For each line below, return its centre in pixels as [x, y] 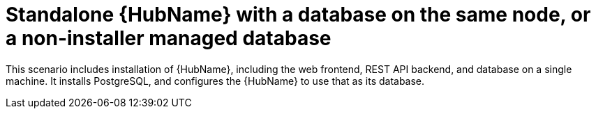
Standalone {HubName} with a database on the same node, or [298, 15]
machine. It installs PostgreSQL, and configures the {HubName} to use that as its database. [215, 81]
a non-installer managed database [169, 38]
